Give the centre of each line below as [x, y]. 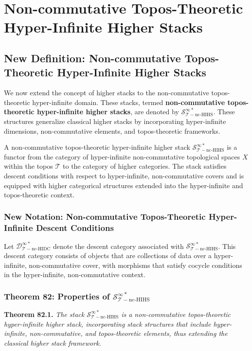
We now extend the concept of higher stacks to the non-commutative [107, 93]
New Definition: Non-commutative [92, 58]
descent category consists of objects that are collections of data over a [108, 255]
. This [227, 246]
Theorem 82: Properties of [57, 296]
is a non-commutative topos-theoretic [176, 314]
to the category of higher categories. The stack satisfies [145, 166]
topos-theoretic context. [39, 195]
